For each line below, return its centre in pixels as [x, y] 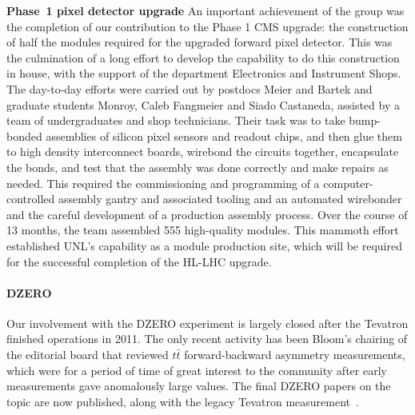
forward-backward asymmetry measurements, [295, 355]
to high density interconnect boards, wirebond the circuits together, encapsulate [203, 152]
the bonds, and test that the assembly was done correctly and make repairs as [198, 167]
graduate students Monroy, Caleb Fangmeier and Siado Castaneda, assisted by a [203, 104]
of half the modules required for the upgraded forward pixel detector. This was [200, 42]
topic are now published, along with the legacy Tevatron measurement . [183, 401]
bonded [24, 136]
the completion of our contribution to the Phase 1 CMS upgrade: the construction [207, 26]
